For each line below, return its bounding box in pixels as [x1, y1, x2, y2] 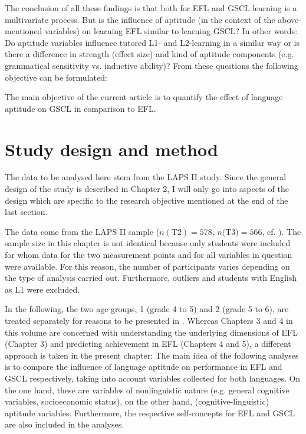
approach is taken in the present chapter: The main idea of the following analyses [5, 349, 299, 361]
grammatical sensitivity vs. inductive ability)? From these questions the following [5, 59, 298, 71]
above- [278, 13, 301, 25]
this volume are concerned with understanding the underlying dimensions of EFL [5, 326, 298, 338]
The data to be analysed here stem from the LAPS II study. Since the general [5, 171, 287, 183]
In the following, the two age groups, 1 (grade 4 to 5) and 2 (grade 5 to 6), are [5, 303, 289, 315]
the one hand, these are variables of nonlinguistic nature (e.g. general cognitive [5, 383, 289, 396]
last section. [5, 206, 48, 218]
